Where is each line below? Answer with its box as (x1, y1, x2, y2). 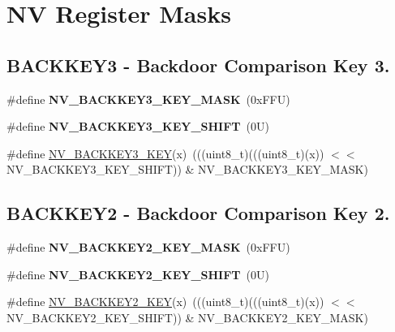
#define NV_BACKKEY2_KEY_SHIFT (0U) (6, 265, 269, 282)
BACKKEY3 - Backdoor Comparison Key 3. (6, 52, 390, 77)
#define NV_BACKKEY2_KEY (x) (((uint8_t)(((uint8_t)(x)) (6, 293, 324, 310)
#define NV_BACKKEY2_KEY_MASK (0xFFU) (6, 239, 290, 256)
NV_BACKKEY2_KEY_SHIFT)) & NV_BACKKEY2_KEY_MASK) (6, 308, 368, 326)
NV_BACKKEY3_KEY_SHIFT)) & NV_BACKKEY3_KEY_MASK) (6, 161, 368, 178)
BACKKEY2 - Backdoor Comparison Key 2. (6, 200, 390, 226)
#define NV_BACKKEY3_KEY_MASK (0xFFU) (6, 90, 290, 107)
